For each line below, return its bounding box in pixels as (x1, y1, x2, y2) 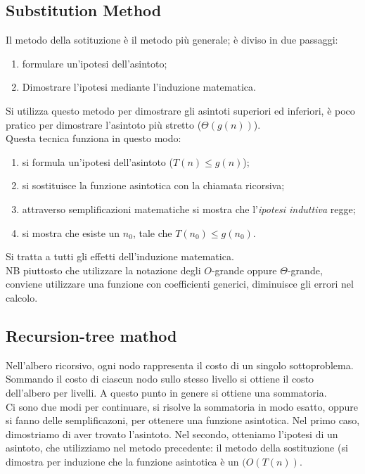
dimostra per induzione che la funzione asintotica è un (6, 454, 239, 468)
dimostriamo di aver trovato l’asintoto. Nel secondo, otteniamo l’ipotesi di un (6, 426, 338, 441)
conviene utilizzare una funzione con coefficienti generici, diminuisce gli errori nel (6, 276, 354, 291)
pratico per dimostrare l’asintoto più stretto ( (6, 117, 202, 132)
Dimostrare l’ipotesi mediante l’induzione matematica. (22, 79, 256, 94)
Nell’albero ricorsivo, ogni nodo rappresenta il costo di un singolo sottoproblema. (6, 357, 354, 372)
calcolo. (6, 290, 38, 305)
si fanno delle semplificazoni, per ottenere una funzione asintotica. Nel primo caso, (6, 413, 360, 428)
